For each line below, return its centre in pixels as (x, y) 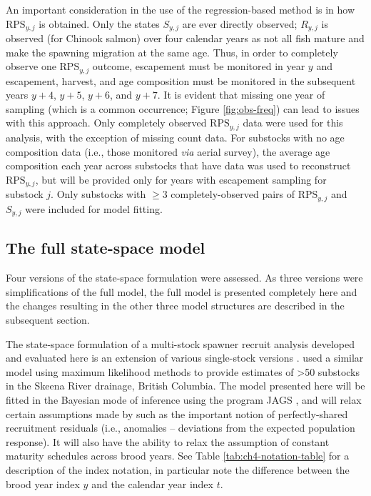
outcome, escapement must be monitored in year (199, 66)
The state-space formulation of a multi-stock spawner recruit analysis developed (181, 343)
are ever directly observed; (240, 23)
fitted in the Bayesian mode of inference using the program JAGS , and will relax (184, 400)
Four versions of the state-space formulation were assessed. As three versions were (184, 278)
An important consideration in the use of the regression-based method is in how (181, 9)
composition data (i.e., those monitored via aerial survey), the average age (168, 151)
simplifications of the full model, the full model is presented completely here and (182, 291)
